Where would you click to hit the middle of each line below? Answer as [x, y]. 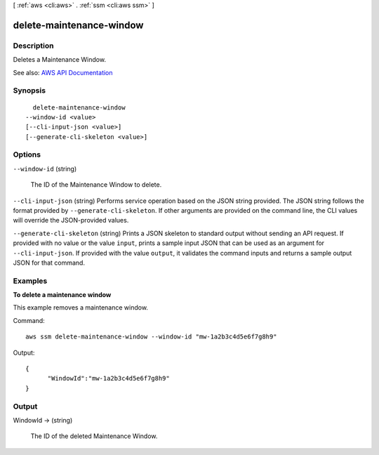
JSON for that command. [49, 263]
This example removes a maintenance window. [81, 308]
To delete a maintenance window [62, 295]
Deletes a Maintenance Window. [60, 60]
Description [33, 46]
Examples [30, 281]
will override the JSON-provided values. [71, 220]
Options [27, 154]
